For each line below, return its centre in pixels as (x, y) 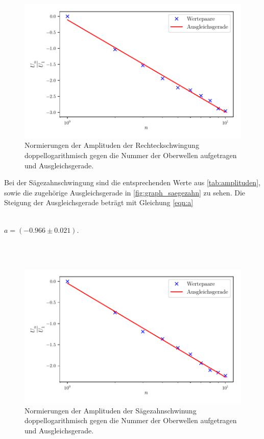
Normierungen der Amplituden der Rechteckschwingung (112, 145)
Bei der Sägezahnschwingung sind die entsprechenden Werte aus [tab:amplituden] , (132, 182)
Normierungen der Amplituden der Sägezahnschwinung (111, 410)
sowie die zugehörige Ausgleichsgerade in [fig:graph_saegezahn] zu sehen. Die (125, 192)
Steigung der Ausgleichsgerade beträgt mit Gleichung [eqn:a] (99, 202)
